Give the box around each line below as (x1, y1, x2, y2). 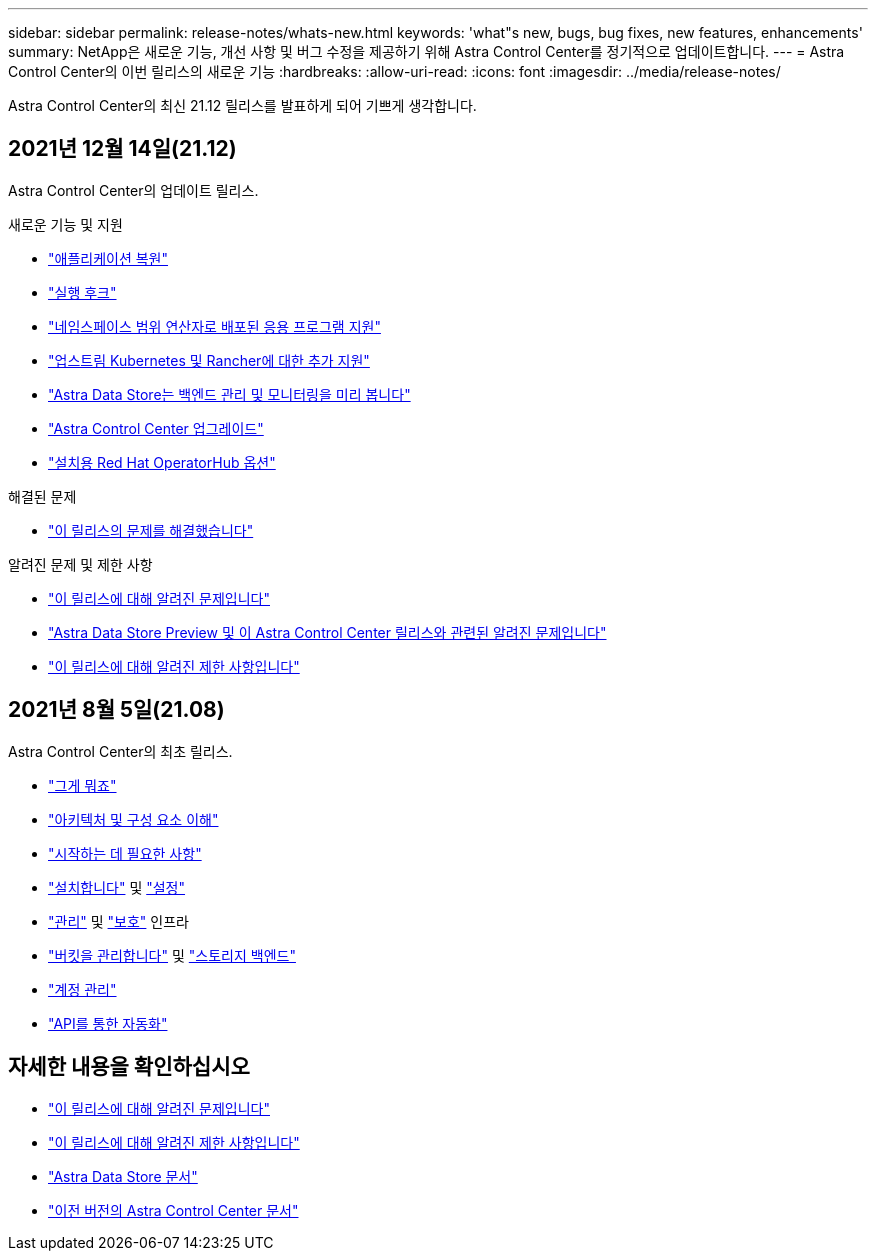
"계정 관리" (48, 980, 117, 998)
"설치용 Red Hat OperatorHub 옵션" (48, 453, 276, 471)
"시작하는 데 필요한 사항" (48, 844, 202, 862)
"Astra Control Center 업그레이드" (48, 419, 264, 437)
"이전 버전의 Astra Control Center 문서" (48, 1201, 299, 1219)
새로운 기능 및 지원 (8, 215, 123, 233)
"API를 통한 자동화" (48, 1014, 168, 1032)
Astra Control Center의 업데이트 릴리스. (8, 181, 259, 199)
